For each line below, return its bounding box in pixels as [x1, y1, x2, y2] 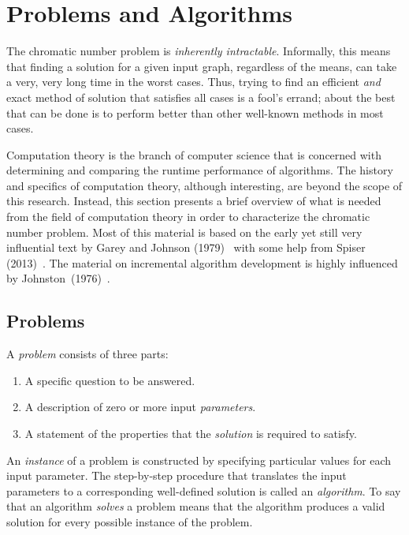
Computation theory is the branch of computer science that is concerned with [6, 146, 381, 163]
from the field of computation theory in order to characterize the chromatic [6, 208, 370, 225]
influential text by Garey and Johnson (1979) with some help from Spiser [6, 239, 366, 256]
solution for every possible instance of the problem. [6, 513, 253, 529]
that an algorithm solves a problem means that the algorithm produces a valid [6, 498, 385, 514]
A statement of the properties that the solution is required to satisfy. [24, 425, 357, 442]
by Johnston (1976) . [6, 270, 110, 286]
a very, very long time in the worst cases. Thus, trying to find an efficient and [6, 73, 381, 90]
